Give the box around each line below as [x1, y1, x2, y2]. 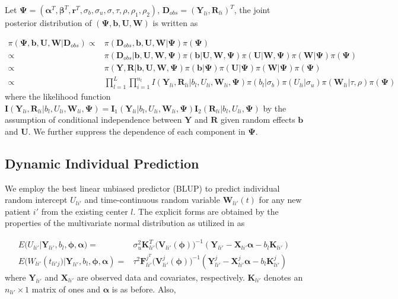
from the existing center [41, 205, 128, 217]
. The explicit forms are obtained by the [133, 205, 279, 217]
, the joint [234, 4, 270, 15]
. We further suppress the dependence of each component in [28, 125, 246, 137]
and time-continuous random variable [84, 193, 220, 206]
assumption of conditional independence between [5, 113, 182, 126]
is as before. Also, [112, 282, 176, 295]
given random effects [220, 113, 295, 126]
